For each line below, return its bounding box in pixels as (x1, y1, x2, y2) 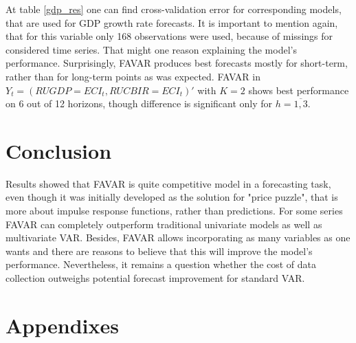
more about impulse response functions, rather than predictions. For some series (5, 203, 343, 218)
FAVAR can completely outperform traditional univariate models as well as (5, 217, 322, 231)
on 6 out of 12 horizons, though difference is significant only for (5, 96, 273, 111)
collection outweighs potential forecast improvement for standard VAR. (5, 271, 305, 285)
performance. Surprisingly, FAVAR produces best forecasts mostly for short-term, (5, 56, 348, 70)
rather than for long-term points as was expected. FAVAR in (5, 69, 260, 83)
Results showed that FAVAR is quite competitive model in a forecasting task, (5, 176, 331, 190)
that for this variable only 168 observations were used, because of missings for (5, 29, 333, 43)
